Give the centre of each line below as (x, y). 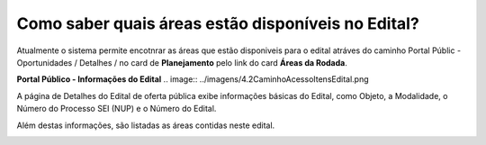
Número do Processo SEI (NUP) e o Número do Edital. (117, 109)
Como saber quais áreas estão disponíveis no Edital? (218, 23)
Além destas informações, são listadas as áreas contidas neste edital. (146, 125)
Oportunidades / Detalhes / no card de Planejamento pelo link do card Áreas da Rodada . (182, 62)
